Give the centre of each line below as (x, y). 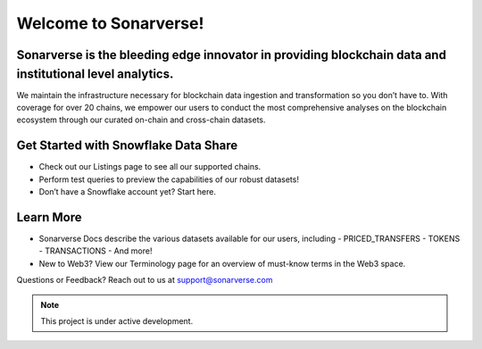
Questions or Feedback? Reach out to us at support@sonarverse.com (145, 280)
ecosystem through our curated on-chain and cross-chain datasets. (141, 120)
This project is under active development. (117, 320)
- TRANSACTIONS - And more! (96, 251)
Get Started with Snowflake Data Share (127, 146)
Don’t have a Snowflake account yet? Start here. (127, 192)
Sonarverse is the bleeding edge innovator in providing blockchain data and (231, 55)
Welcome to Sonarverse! (110, 23)
